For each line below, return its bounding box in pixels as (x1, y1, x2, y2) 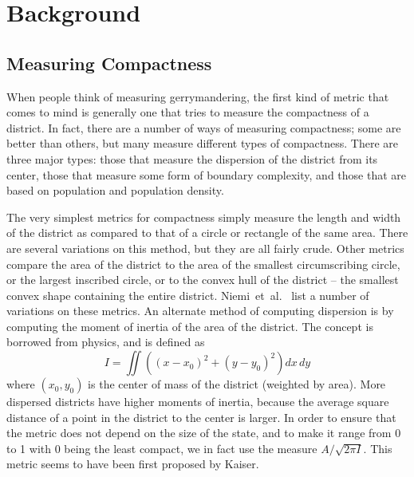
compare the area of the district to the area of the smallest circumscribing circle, (6, 255, 400, 272)
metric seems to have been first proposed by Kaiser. (6, 455, 259, 472)
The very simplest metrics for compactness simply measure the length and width (6, 208, 401, 225)
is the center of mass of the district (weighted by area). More (88, 376, 386, 392)
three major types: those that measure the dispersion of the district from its (6, 150, 378, 167)
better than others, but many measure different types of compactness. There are (6, 135, 398, 152)
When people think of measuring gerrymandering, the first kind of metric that (6, 88, 389, 104)
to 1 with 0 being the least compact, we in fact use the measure (6, 440, 317, 456)
